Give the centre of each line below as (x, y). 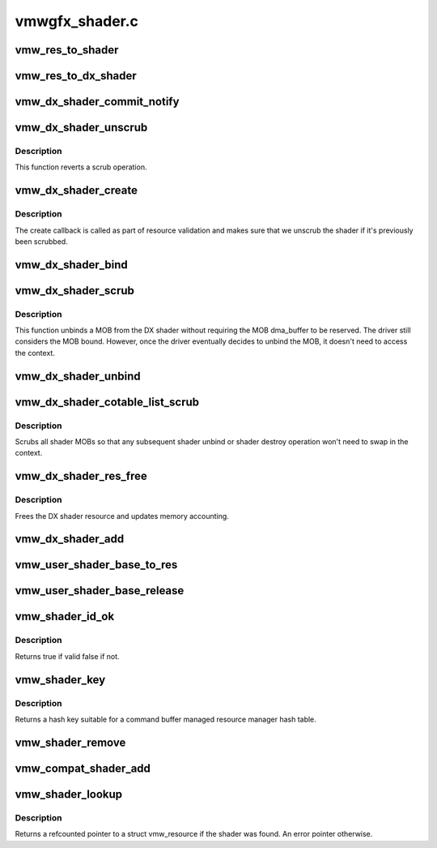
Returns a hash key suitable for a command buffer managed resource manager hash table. (166, 719)
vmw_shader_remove (70, 742)
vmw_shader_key (60, 680)
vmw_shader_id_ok (65, 617)
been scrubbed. (41, 241)
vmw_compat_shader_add (83, 768)
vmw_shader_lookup (69, 794)
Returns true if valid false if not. (68, 656)
